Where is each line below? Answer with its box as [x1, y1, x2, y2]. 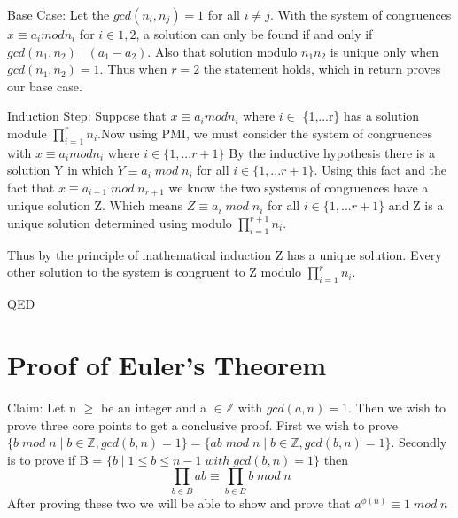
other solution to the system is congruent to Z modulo [7, 263, 302, 281]
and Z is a [388, 196, 444, 215]
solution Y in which [7, 161, 113, 179]
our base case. [7, 76, 82, 95]
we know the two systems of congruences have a [168, 177, 429, 196]
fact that [7, 177, 55, 196]
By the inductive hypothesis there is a [229, 143, 435, 161]
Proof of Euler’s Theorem [7, 346, 326, 382]
